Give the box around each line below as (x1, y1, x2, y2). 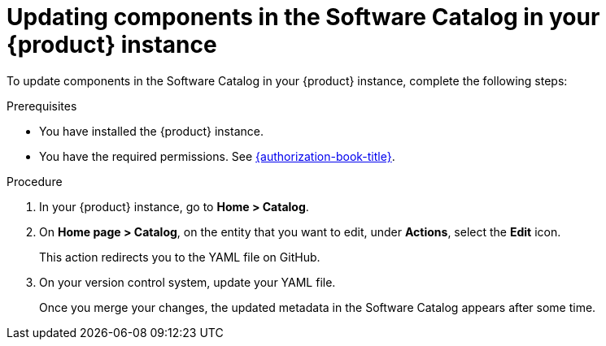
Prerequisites (7, 98, 77, 113)
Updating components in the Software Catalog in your (7, 3, 600, 31)
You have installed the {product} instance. (39, 123, 264, 138)
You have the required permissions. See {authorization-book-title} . (39, 149, 395, 163)
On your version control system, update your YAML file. (39, 275, 336, 289)
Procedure (7, 174, 63, 188)
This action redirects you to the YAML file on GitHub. (39, 249, 320, 264)
